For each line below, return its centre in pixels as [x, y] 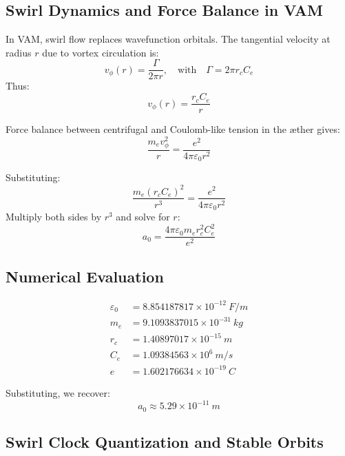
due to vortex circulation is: [101, 52]
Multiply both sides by [54, 217]
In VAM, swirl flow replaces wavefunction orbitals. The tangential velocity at [168, 39]
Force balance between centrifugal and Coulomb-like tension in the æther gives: [173, 129]
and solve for [143, 217]
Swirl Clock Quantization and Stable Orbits [165, 441]
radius [19, 52]
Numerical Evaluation [85, 276]
